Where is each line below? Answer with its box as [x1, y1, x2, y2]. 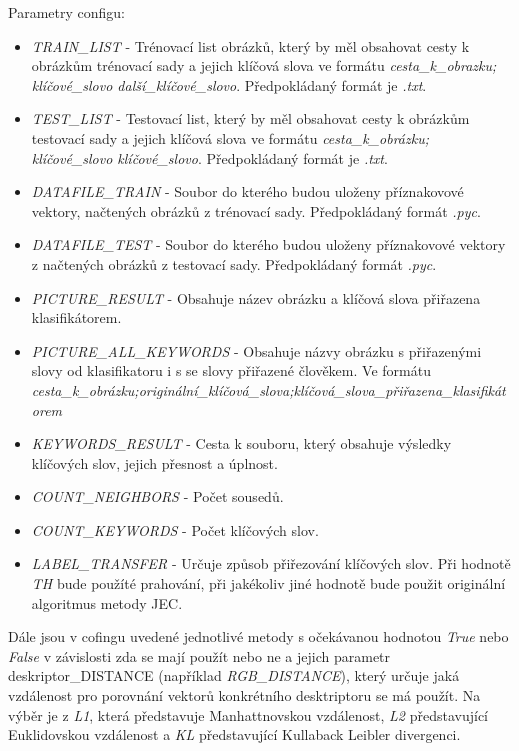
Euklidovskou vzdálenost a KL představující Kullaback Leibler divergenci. [8, 724, 461, 745]
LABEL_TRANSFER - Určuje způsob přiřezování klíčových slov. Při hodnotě [31, 553, 511, 574]
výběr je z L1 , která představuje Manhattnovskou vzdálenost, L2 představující [8, 704, 488, 725]
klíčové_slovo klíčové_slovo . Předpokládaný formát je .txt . [31, 147, 388, 168]
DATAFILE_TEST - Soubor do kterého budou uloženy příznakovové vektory [31, 234, 506, 255]
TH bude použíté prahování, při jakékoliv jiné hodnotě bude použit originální [31, 573, 506, 594]
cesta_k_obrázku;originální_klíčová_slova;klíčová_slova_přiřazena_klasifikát [31, 379, 506, 400]
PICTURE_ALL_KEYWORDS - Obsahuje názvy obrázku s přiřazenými [31, 340, 482, 361]
